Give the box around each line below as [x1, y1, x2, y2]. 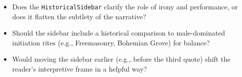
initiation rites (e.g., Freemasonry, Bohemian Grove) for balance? [12, 37, 210, 47]
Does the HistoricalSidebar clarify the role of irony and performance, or [12, 1, 238, 11]
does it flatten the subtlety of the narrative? [12, 11, 146, 21]
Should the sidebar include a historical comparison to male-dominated [12, 28, 225, 38]
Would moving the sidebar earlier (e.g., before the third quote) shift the [12, 54, 231, 64]
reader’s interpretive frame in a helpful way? [12, 64, 147, 74]
